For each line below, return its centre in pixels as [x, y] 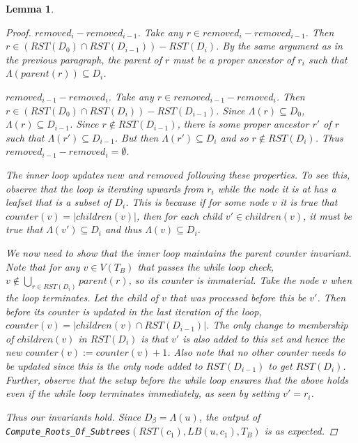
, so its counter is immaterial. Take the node [224, 280]
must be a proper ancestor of [234, 59]
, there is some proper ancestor [243, 124]
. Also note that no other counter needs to [257, 352]
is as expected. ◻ [301, 431]
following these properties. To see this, [268, 174]
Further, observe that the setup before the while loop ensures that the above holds [177, 379]
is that [154, 338]
